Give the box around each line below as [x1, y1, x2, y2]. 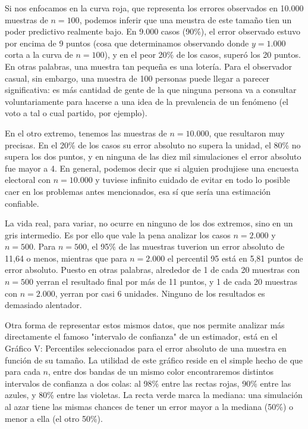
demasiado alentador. [5, 299, 82, 311]
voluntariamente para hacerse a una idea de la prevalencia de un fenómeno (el [5, 95, 288, 107]
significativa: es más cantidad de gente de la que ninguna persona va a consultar [5, 83, 297, 96]
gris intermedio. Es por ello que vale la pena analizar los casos [5, 228, 231, 241]
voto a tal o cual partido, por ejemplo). [5, 107, 147, 119]
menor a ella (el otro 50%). [5, 412, 103, 424]
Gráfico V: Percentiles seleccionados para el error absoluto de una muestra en [5, 342, 287, 355]
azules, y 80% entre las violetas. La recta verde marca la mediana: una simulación [5, 388, 303, 401]
